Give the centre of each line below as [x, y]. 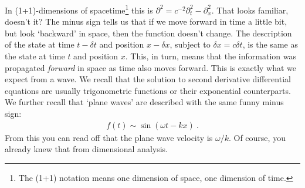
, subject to [190, 44]
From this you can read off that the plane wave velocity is [109, 137]
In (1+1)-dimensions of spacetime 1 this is [79, 9]
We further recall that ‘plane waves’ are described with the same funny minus [144, 102]
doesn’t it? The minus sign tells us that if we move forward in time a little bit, [146, 21]
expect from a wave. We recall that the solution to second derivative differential [148, 79]
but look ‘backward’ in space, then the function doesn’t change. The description [148, 33]
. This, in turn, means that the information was [211, 56]
